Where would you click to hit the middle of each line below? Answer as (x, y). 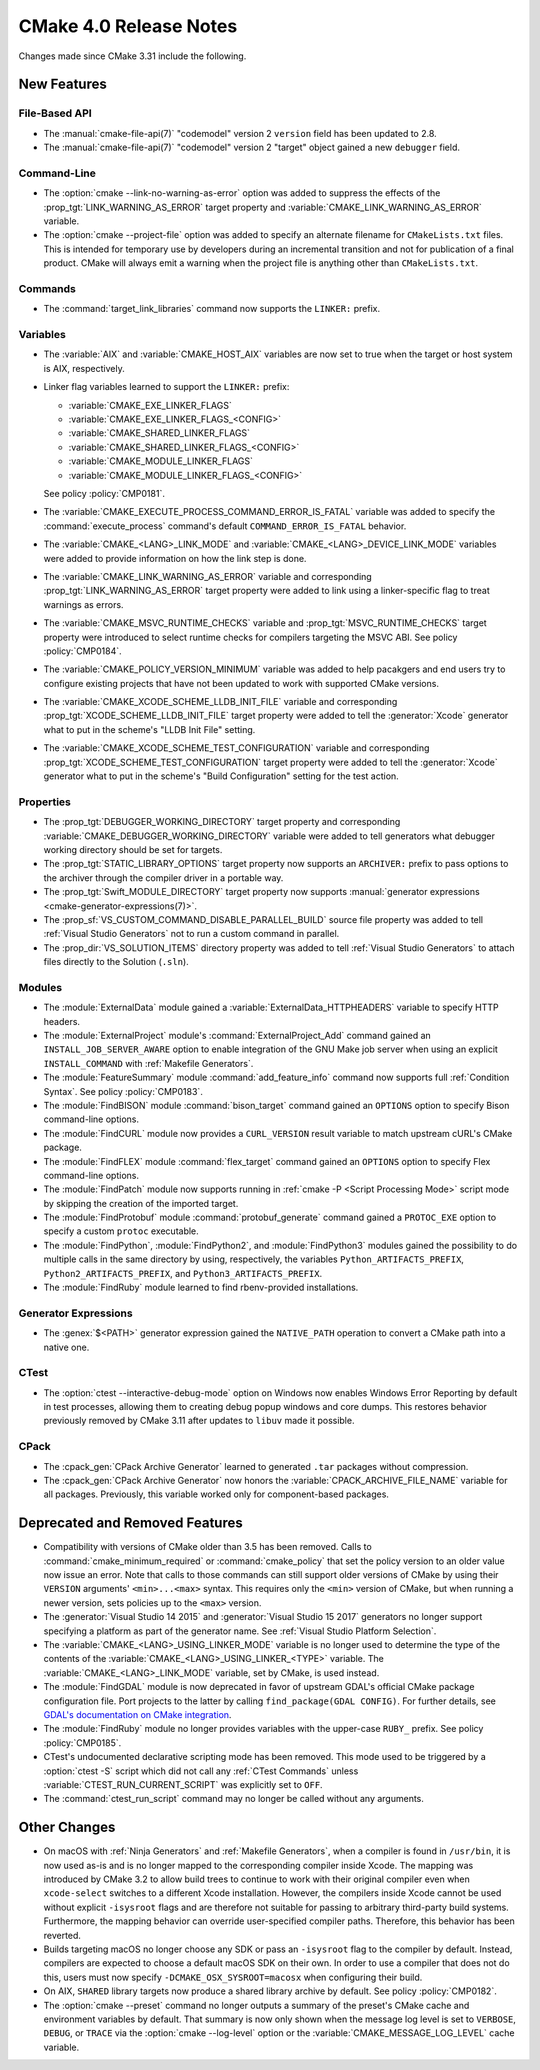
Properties (45, 802)
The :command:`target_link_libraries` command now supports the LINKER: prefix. (212, 309)
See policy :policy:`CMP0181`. (104, 493)
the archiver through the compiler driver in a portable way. (163, 877)
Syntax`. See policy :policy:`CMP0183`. (123, 1091)
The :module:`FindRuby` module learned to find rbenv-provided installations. (201, 1287)
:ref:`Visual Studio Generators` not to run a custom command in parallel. (191, 934)
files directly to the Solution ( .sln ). (116, 962)
